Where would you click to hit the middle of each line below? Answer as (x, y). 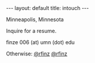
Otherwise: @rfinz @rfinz (37, 54)
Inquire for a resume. (31, 31)
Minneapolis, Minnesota (35, 19)
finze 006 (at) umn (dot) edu (40, 42)
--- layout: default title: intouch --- (48, 8)
